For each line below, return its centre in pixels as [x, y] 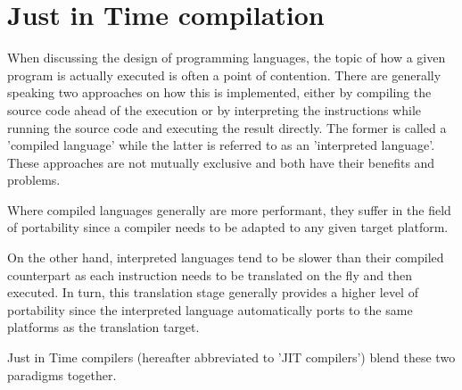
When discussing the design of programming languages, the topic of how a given [227, 58]
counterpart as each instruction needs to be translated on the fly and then [210, 274]
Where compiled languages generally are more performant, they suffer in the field [229, 209]
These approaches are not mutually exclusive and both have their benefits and [221, 162]
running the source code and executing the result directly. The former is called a [227, 127]
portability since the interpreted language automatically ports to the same [210, 309]
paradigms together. [62, 374]
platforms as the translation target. [103, 327]
